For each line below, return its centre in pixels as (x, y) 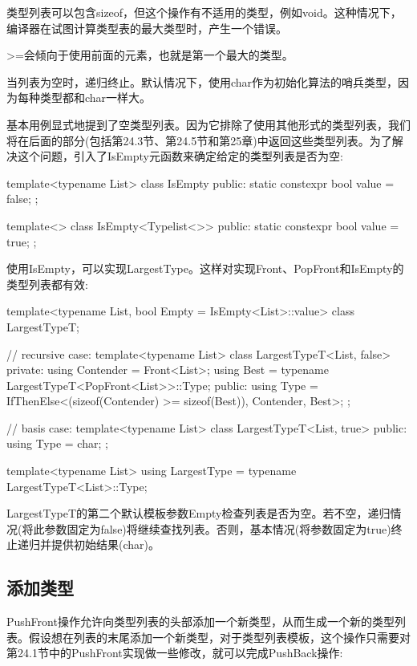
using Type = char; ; (57, 443)
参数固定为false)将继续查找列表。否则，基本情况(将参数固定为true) (218, 528)
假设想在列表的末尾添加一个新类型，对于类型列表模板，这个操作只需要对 (219, 637)
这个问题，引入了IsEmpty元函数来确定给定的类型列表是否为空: (180, 156)
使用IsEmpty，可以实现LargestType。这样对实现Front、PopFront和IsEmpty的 (205, 268)
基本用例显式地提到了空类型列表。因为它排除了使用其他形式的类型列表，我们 (208, 124)
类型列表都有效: (47, 284)
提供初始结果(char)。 (105, 544)
